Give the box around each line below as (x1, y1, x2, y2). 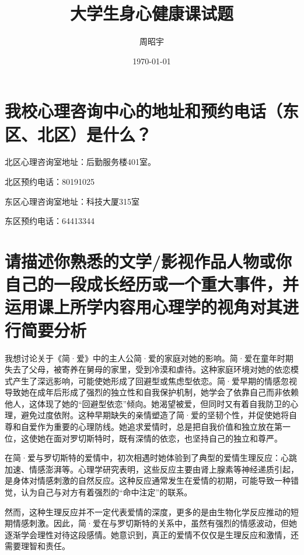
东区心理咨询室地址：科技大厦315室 (5, 195, 139, 207)
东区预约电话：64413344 (5, 215, 95, 227)
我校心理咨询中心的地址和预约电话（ (5, 99, 283, 123)
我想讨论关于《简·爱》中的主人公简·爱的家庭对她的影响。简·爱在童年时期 (5, 351, 293, 364)
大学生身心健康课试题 (69, 1, 233, 25)
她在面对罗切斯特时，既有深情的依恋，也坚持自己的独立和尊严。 (37, 432, 282, 444)
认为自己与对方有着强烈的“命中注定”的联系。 (20, 486, 193, 498)
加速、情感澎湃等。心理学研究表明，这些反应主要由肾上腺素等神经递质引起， (5, 463, 299, 475)
